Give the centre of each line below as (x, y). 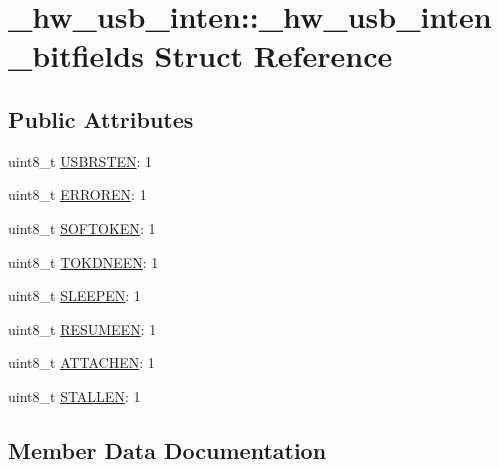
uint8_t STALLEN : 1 (74, 395)
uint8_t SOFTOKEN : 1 (82, 227)
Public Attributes (101, 118)
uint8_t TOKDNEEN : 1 (83, 261)
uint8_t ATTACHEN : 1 (81, 362)
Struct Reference (273, 55)
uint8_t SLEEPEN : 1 (74, 295)
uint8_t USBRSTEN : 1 (80, 160)
